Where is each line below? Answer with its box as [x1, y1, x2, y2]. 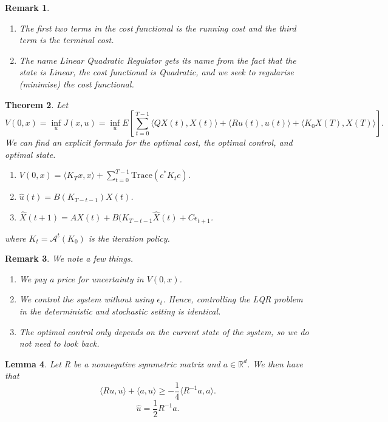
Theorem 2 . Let [5, 98, 69, 111]
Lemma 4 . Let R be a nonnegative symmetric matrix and [5, 357, 220, 370]
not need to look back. [19, 337, 100, 350]
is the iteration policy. [88, 231, 170, 244]
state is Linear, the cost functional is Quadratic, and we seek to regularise [19, 66, 294, 78]
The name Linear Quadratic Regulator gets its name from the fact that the [19, 53, 296, 66]
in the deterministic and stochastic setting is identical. [19, 304, 221, 317]
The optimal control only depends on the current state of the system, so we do [19, 325, 309, 338]
